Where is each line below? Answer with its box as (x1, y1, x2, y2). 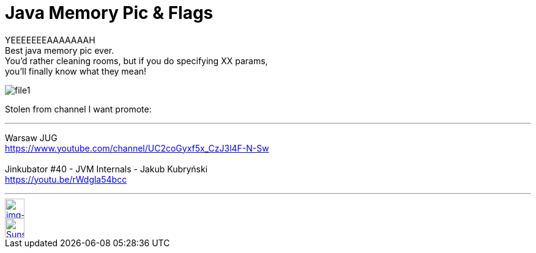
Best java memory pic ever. (5, 45, 114, 56)
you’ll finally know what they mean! (5, 65, 147, 76)
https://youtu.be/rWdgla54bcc (5, 174, 127, 185)
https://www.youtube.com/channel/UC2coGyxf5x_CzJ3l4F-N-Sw (5, 142, 269, 153)
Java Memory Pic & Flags (5, 2, 214, 23)
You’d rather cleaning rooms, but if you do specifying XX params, (5, 55, 268, 66)
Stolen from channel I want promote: (5, 103, 152, 114)
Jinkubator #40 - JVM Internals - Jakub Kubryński (5, 163, 208, 174)
